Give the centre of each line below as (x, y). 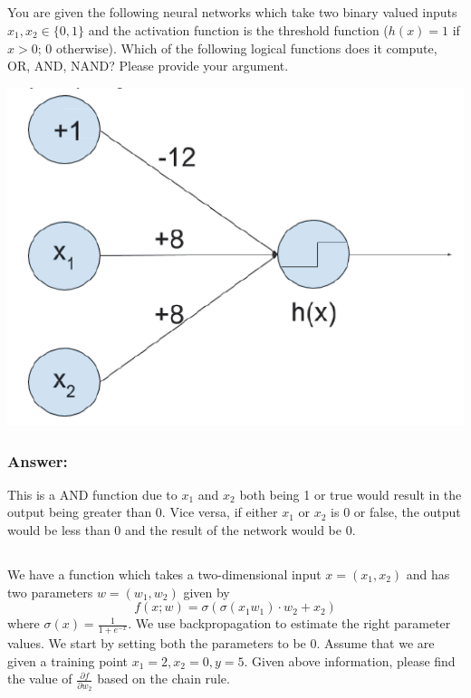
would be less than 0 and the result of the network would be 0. (182, 530)
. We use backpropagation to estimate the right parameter (289, 623)
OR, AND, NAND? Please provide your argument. (148, 66)
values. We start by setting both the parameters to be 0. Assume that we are (221, 643)
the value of (40, 679)
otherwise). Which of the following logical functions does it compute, (246, 48)
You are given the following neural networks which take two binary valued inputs (232, 12)
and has (428, 574)
